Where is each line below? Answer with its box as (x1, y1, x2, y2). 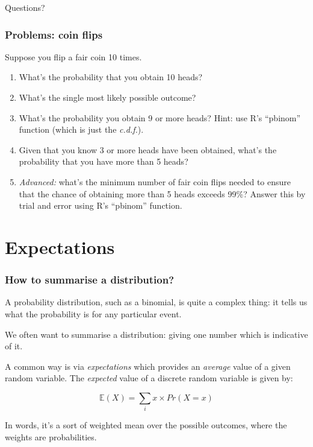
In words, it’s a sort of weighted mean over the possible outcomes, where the (5, 419, 287, 431)
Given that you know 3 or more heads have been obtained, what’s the (19, 143, 277, 156)
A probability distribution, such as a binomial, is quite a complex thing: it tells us (5, 296, 308, 308)
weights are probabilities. (5, 430, 97, 443)
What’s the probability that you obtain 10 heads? (19, 71, 203, 83)
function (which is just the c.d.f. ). (19, 123, 144, 136)
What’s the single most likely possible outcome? (19, 91, 196, 103)
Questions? (5, 1, 45, 13)
